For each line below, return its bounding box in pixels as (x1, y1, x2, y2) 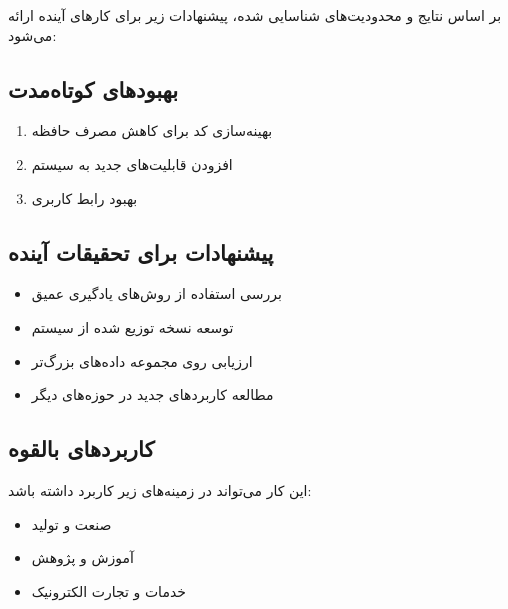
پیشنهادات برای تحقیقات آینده (8, 236, 274, 267)
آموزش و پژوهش (31, 547, 134, 568)
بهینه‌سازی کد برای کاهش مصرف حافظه (31, 120, 273, 141)
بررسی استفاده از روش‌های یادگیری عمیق (31, 283, 282, 304)
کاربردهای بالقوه (8, 433, 155, 464)
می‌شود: (8, 24, 57, 45)
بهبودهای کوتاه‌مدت (8, 73, 179, 104)
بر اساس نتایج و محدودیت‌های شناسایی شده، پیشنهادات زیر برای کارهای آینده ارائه (8, 5, 502, 25)
